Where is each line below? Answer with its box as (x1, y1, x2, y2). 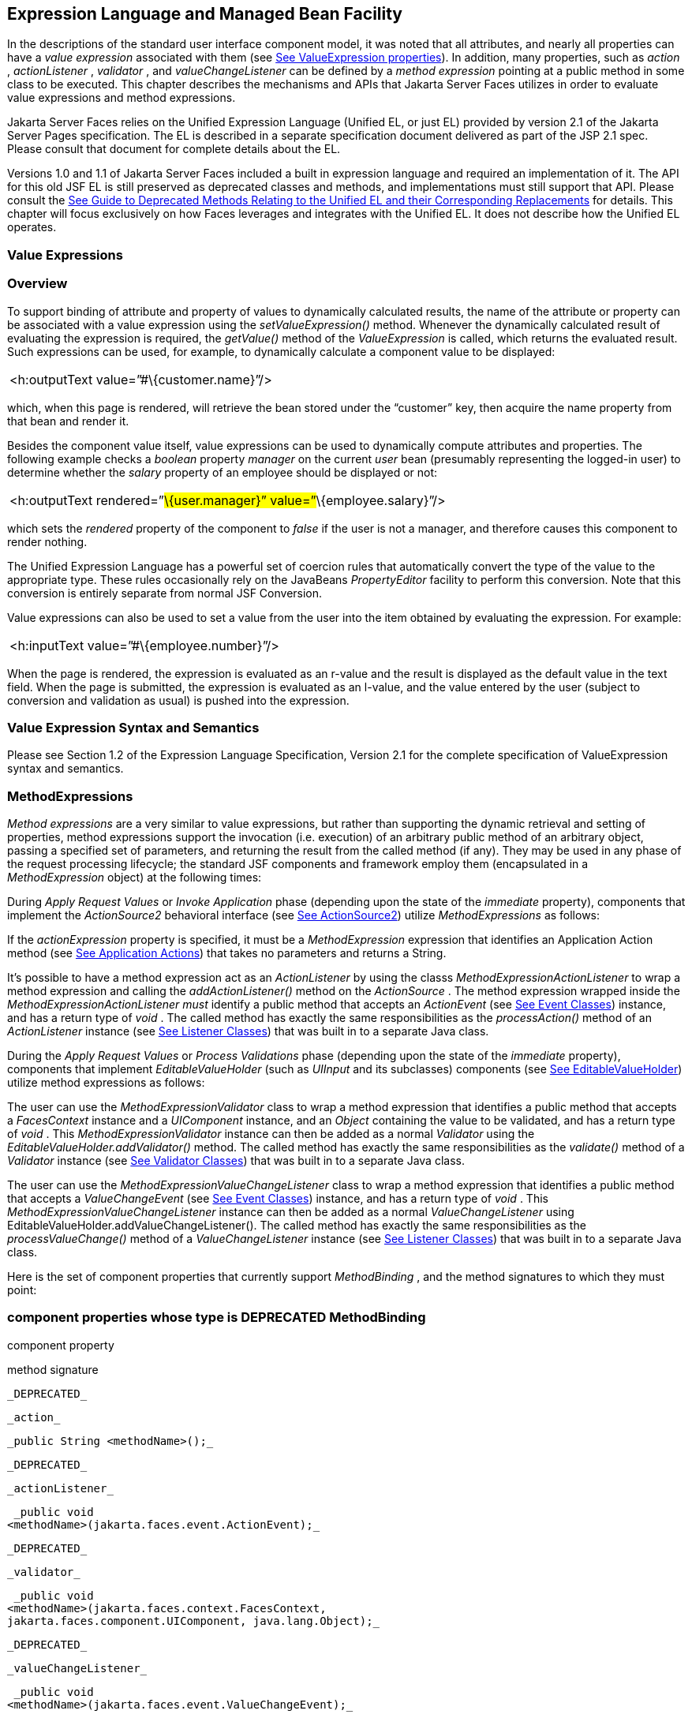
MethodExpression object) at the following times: (7, 870, 262, 885)
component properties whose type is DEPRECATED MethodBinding (7, 1309, 426, 1326)
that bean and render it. (7, 414, 129, 428)
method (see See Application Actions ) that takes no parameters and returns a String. (7, 946, 447, 960)
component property (7, 1338, 114, 1352)
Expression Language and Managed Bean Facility (7, 4, 403, 24)
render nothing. (7, 534, 88, 548)
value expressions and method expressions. (7, 91, 236, 105)
